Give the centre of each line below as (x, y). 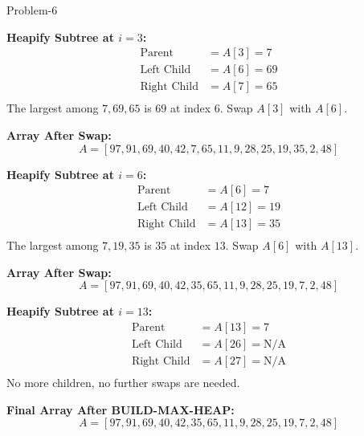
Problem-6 (32, 10)
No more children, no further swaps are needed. (123, 383)
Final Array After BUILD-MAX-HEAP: (121, 409)
